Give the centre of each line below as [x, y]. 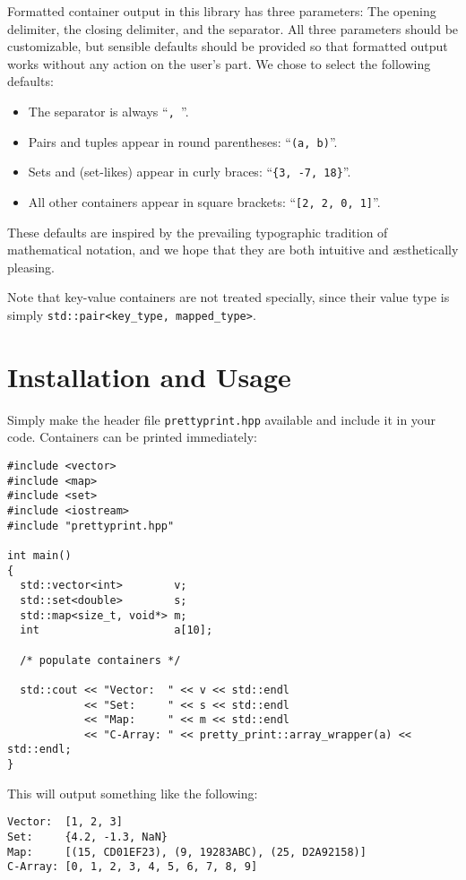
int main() [39, 555]
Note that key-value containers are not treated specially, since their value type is [229, 297]
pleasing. [31, 267]
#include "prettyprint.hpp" [91, 526]
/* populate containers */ [100, 660]
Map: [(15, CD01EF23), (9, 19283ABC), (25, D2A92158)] [187, 852]
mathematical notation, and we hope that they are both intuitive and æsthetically [233, 250]
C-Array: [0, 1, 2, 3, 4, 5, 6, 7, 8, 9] [133, 867]
